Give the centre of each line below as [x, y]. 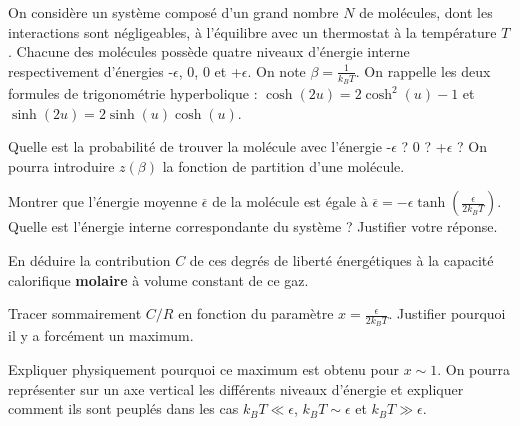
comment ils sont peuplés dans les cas [123, 408]
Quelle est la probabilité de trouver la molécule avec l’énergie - [200, 146]
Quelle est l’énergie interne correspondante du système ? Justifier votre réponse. [253, 226]
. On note [276, 70]
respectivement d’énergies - [91, 70]
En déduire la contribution [89, 259]
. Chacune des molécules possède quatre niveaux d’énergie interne [209, 51]
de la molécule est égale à [290, 201]
